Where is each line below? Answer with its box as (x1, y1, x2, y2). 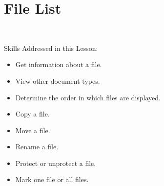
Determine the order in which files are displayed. (15, 92, 161, 102)
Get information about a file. (15, 59, 102, 70)
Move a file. (15, 125, 50, 135)
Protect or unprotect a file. (15, 158, 96, 168)
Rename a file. (15, 141, 59, 152)
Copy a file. (15, 109, 50, 119)
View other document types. (15, 75, 100, 86)
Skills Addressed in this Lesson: (4, 43, 98, 53)
